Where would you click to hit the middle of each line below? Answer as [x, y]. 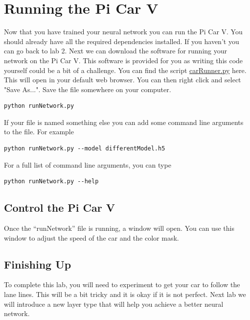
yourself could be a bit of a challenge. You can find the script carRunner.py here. [125, 70]
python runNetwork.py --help [51, 182]
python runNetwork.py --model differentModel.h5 [85, 149]
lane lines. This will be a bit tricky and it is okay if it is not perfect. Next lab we [125, 294]
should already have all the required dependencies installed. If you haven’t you [122, 41]
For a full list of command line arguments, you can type [88, 164]
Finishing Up [38, 264]
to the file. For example [39, 132]
